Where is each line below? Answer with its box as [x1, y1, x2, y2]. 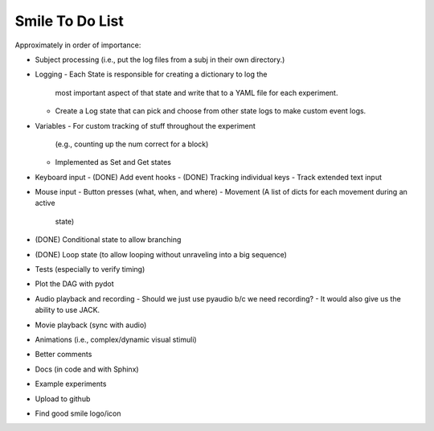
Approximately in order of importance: [14, 40, 141, 50]
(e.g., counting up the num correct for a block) [55, 139, 209, 149]
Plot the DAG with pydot [35, 279, 114, 289]
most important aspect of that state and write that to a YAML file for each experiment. [55, 88, 338, 97]
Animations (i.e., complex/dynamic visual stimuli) [35, 335, 197, 344]
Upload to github [35, 394, 91, 404]
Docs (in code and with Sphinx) [35, 364, 140, 374]
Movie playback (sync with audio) [35, 320, 147, 330]
